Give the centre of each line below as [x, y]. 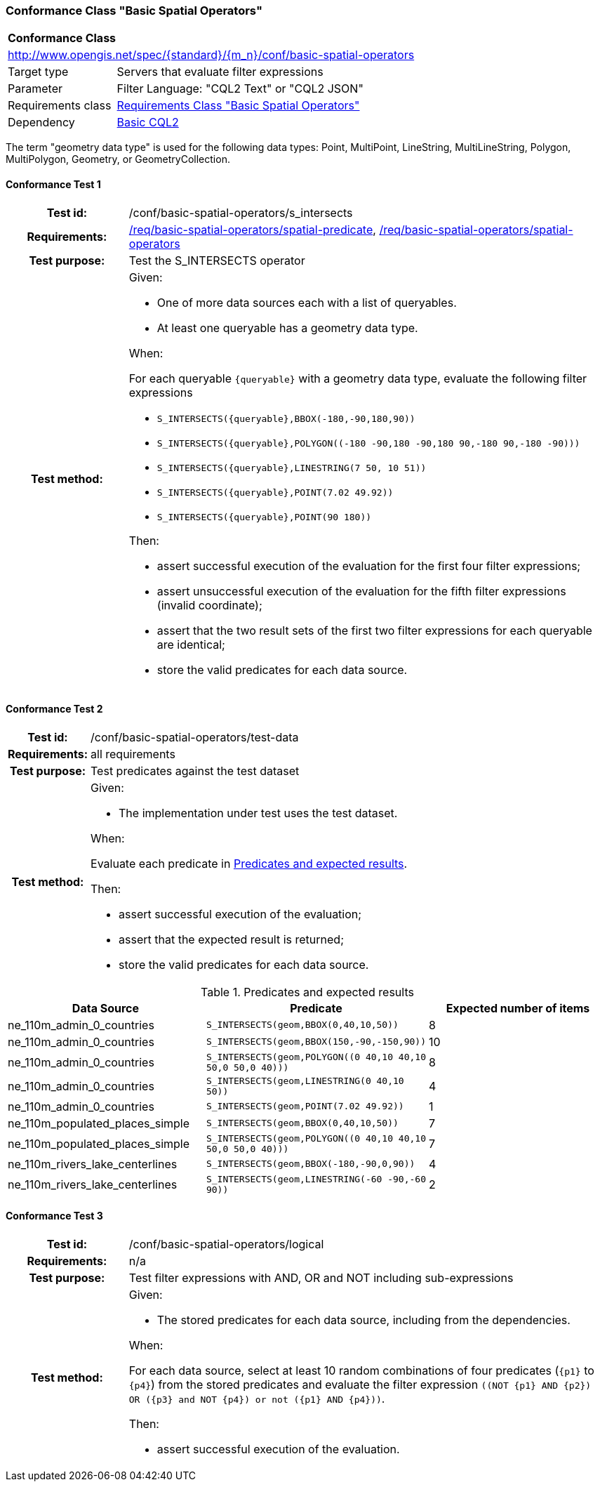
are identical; [191, 644]
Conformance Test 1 [53, 184]
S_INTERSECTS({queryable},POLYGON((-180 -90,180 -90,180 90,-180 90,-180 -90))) [368, 443]
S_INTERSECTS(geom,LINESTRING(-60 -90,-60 [316, 1179]
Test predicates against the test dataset [195, 771]
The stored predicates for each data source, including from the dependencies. [364, 1320]
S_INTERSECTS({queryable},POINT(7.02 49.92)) [275, 492]
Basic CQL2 [148, 123]
